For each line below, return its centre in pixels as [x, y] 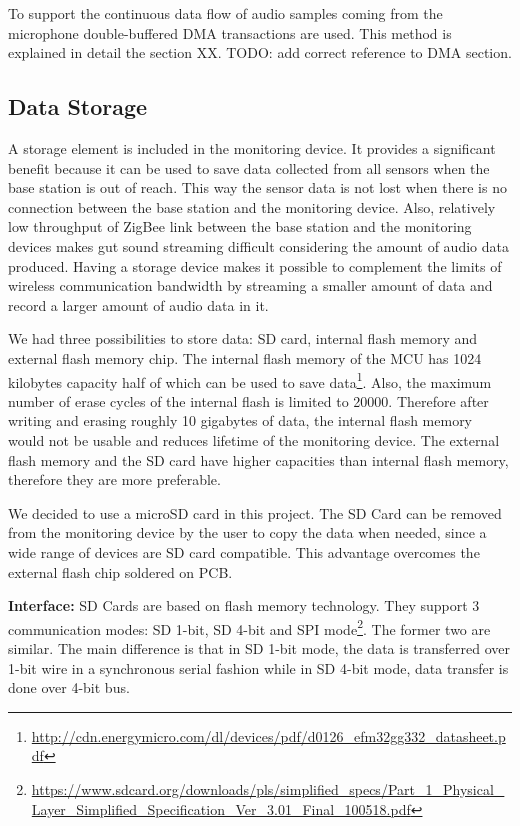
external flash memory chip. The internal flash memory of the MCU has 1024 [245, 357]
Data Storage [78, 106]
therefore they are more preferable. [114, 479]
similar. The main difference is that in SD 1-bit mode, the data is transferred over [259, 647]
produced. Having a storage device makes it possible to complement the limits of [255, 265]
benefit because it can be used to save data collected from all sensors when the [249, 167]
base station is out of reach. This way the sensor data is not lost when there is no [257, 187]
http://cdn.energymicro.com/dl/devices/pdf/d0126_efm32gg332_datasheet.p [268, 735]
